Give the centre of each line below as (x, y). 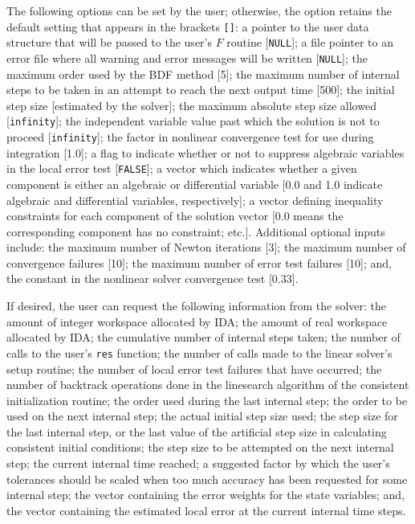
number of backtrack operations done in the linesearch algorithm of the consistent (208, 385)
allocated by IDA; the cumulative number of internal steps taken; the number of (203, 337)
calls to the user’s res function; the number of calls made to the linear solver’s (199, 352)
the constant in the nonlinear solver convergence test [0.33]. (153, 278)
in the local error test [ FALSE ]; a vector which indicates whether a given (182, 168)
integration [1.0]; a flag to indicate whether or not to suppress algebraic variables (205, 152)
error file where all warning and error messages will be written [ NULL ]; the (187, 57)
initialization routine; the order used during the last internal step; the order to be (207, 400)
